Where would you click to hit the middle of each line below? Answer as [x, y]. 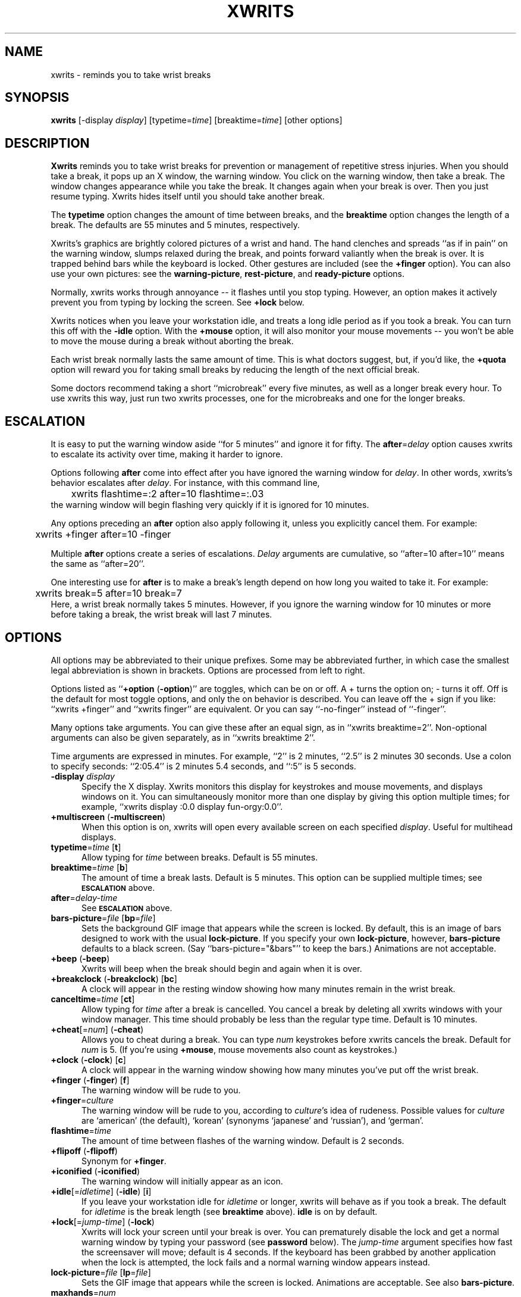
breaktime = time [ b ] [89, 867]
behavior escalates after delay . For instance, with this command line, [185, 483]
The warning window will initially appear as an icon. [182, 1181]
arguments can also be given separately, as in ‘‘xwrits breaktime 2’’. [183, 737]
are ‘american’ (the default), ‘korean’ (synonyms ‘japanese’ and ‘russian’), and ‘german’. [252, 1120]
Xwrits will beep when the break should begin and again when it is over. [222, 968]
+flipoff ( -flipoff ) [84, 1151]
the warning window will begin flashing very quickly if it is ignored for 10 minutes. [210, 505]
